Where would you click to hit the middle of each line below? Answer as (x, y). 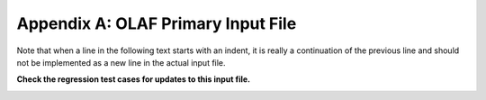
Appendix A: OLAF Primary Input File (157, 23)
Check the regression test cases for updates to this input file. (134, 79)
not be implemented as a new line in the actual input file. (121, 62)
